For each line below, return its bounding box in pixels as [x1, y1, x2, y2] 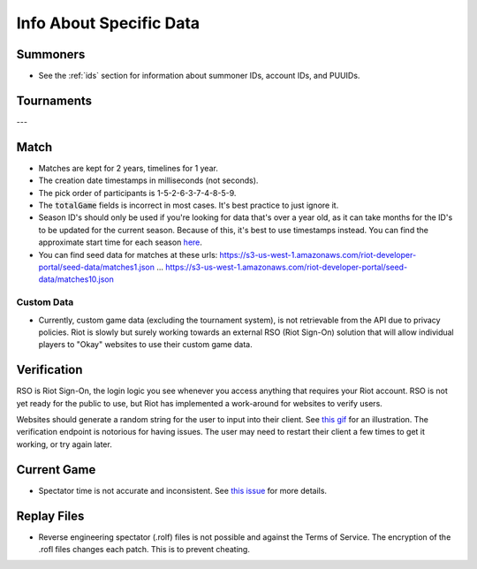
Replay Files [16, 508, 85, 523]
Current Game [16, 462, 96, 477]
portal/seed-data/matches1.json [38, 262, 155, 272]
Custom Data [16, 296, 74, 308]
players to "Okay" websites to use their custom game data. [38, 339, 253, 350]
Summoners [16, 47, 86, 62]
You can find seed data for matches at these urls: [38, 249, 218, 260]
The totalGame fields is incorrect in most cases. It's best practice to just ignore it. [38, 200, 339, 211]
